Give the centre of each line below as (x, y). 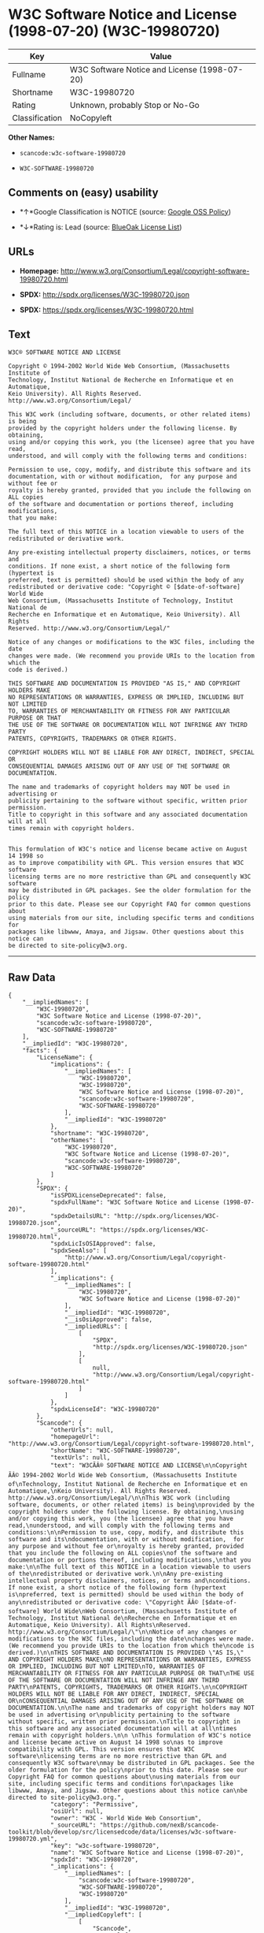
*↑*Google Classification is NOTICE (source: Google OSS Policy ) (125, 211)
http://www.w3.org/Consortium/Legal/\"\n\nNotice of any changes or (123, 1632)
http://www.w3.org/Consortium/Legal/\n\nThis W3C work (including (119, 1498)
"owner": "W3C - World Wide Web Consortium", (126, 1819)
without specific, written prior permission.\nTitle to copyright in (125, 1722)
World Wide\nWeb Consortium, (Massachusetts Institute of (140, 1611)
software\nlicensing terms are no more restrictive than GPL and (117, 1756)
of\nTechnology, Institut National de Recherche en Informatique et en (128, 1484)
